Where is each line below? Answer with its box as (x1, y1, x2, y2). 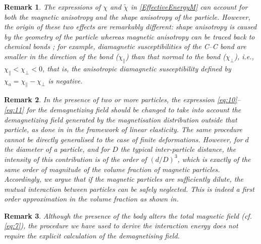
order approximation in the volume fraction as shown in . (4, 193, 179, 204)
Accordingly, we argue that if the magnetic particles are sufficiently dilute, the (4, 174, 244, 184)
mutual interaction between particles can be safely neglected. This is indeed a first (4, 183, 254, 194)
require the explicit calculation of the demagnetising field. (4, 230, 180, 241)
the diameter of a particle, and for (4, 144, 110, 154)
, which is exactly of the (177, 153, 251, 164)
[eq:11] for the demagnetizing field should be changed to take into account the (4, 104, 241, 114)
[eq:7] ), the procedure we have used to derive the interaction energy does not (4, 220, 238, 231)
